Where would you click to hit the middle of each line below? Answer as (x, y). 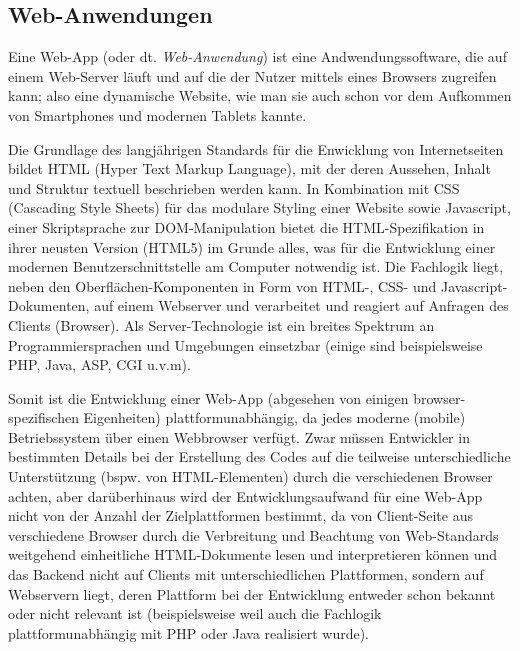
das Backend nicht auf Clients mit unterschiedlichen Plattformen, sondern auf (246, 574)
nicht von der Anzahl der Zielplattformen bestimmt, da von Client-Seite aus (240, 515)
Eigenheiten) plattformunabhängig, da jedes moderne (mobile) (274, 417)
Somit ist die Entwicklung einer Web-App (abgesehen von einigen (208, 397)
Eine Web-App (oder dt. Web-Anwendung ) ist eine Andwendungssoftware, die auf (257, 56)
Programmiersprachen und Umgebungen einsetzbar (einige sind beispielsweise (245, 344)
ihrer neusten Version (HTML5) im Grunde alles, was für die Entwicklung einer (252, 246)
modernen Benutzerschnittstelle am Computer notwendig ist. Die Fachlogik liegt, (256, 266)
